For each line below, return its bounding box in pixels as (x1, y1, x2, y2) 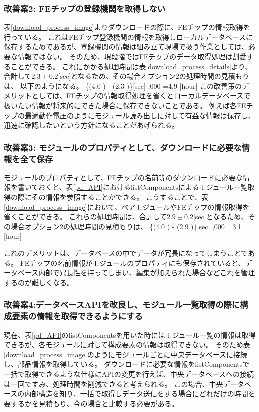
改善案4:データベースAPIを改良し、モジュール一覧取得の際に (4, 298, 240, 311)
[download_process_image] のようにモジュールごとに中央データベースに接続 (4, 349, 247, 359)
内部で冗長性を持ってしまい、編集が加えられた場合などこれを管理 (38, 267, 255, 278)
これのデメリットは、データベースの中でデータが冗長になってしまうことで (4, 248, 248, 258)
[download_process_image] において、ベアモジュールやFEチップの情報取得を (4, 201, 250, 212)
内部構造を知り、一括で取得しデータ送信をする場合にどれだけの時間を (24, 388, 255, 399)
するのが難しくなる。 (4, 277, 74, 287)
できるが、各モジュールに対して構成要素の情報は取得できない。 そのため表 (4, 339, 250, 350)
